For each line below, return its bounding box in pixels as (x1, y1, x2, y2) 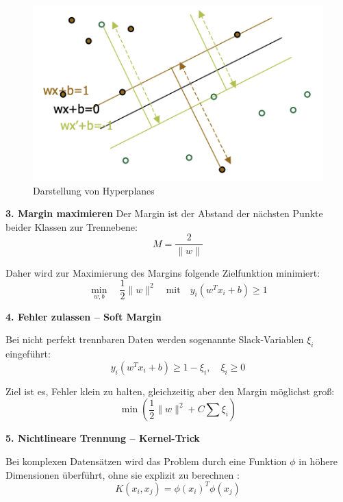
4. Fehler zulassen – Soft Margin (5, 309, 162, 323)
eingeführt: (5, 347, 51, 361)
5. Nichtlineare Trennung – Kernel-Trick (5, 431, 200, 445)
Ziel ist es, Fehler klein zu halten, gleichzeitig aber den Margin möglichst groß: (5, 384, 335, 398)
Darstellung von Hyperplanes (33, 183, 155, 197)
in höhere (298, 453, 338, 468)
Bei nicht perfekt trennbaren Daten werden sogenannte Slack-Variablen (5, 332, 304, 347)
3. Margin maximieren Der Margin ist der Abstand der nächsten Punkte (5, 206, 323, 221)
